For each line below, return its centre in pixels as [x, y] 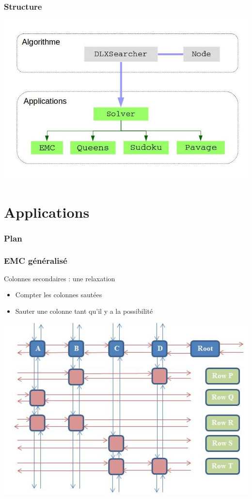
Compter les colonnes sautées [59, 295]
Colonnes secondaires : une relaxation [60, 278]
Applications [47, 212]
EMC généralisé [36, 260]
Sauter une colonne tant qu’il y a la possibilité [84, 311]
